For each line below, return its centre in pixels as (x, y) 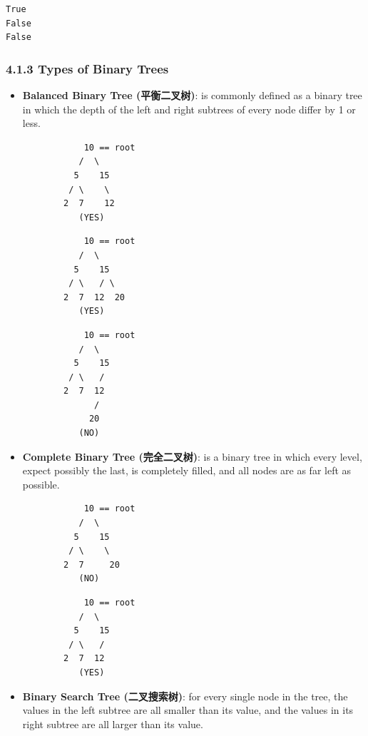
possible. (41, 484)
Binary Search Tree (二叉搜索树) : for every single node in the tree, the (185, 696)
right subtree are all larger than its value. (113, 724)
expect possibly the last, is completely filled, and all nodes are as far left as (187, 470)
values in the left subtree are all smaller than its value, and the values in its (188, 710)
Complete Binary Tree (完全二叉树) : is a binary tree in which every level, (192, 456)
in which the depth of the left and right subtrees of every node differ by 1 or (189, 109)
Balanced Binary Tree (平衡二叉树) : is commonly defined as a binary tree (192, 95)
